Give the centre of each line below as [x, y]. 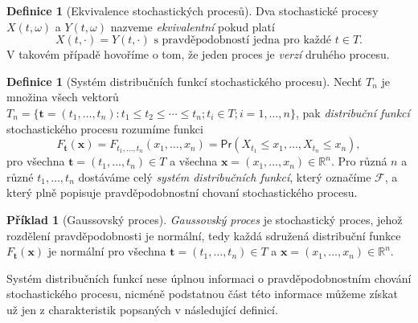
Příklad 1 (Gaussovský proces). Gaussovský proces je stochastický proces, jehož [205, 219]
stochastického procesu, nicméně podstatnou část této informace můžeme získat [202, 294]
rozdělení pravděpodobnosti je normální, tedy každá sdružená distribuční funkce [204, 235]
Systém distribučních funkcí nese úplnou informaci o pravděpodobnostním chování [209, 278]
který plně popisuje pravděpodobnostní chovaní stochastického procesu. [182, 192]
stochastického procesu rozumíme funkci [105, 128]
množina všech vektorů [63, 97]
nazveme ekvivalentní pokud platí [193, 26]
